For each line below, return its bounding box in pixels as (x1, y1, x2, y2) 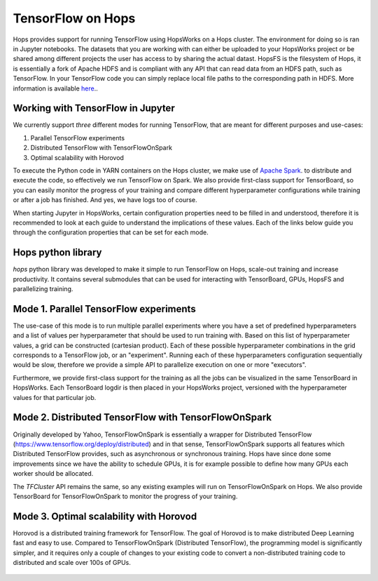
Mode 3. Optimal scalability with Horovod (13, 510, 197, 522)
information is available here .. (13, 84, 98, 93)
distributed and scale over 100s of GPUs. (13, 558, 131, 566)
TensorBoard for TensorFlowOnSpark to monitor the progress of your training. (13, 492, 238, 500)
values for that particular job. (13, 393, 97, 401)
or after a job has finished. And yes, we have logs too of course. (13, 196, 197, 204)
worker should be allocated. (13, 469, 94, 478)
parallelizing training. (13, 285, 73, 293)
